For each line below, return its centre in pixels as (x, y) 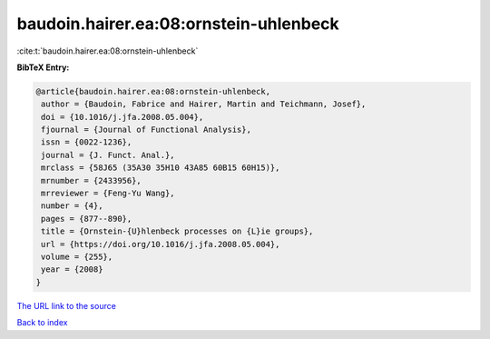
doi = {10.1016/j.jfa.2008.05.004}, (122, 117)
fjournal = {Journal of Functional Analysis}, (146, 130)
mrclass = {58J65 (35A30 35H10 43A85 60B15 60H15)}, (161, 168)
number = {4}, (72, 206)
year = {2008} (72, 269)
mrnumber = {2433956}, (92, 180)
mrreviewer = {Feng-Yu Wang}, (108, 194)
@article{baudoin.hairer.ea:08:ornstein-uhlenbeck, (153, 91)
